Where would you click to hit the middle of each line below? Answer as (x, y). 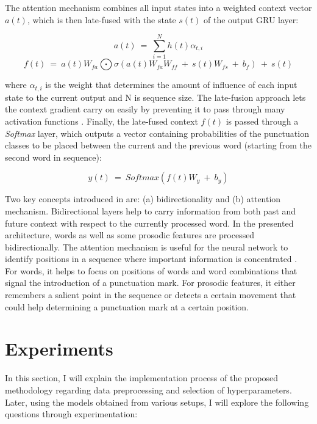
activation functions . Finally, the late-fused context (102, 121)
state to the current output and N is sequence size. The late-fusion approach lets (155, 97)
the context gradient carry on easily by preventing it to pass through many (145, 109)
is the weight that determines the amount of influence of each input (171, 85)
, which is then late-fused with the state (102, 19)
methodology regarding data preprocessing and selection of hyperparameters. (148, 389)
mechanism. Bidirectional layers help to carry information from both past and (151, 210)
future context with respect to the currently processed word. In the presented (149, 223)
